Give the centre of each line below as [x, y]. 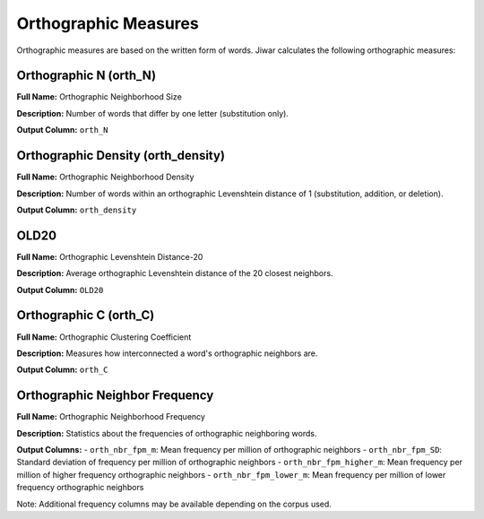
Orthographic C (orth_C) [86, 315]
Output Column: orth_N [62, 130]
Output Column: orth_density [77, 210]
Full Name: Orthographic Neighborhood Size [99, 97]
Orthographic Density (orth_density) [121, 156]
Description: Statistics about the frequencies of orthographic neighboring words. [167, 433]
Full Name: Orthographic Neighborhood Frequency [111, 417]
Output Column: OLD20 [60, 290]
